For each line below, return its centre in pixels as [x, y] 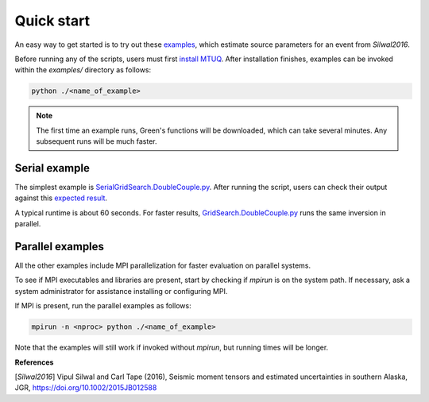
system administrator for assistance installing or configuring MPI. [121, 291]
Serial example [52, 168]
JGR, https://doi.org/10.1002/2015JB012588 [86, 388]
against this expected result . [61, 198]
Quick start [52, 21]
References [34, 362]
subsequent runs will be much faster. [97, 141]
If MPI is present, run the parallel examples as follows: [103, 306]
